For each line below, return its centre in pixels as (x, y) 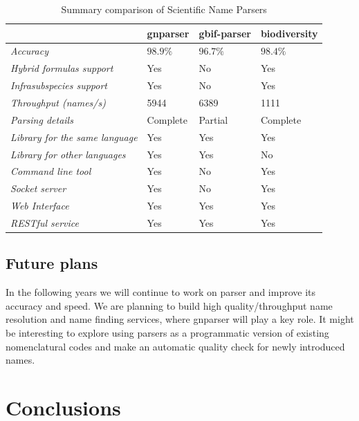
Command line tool (51, 171)
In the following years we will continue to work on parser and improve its (161, 292)
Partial (213, 119)
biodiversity (289, 33)
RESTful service (45, 222)
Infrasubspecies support (59, 85)
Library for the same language (74, 137)
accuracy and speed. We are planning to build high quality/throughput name (169, 305)
